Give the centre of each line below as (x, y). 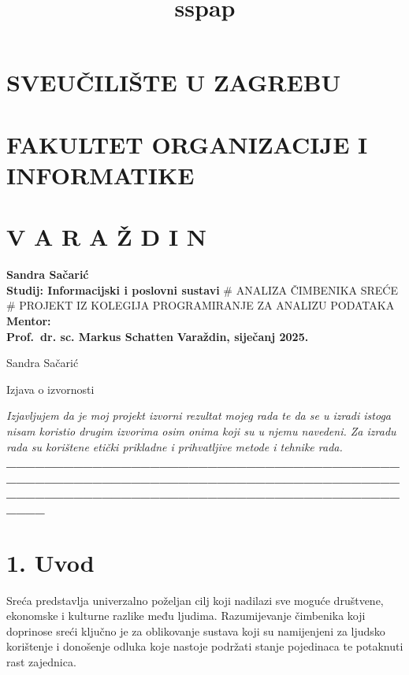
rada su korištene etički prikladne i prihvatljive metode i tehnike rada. (175, 446)
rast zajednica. (41, 662)
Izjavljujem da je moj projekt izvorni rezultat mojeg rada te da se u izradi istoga (199, 415)
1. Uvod (50, 562)
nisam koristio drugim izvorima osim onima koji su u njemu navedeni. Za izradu (201, 431)
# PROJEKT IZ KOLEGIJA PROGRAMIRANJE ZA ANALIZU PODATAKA (201, 305)
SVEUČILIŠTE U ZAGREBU (174, 82)
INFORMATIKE (100, 174)
